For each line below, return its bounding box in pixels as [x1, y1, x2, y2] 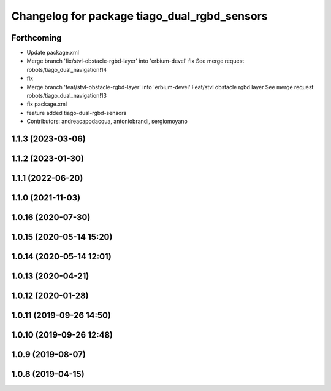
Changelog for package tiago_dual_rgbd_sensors [11, 9, 268, 23]
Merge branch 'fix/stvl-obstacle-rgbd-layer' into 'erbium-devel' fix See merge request [26, 57, 245, 65]
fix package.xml [26, 100, 67, 108]
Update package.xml [26, 49, 80, 57]
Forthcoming [11, 33, 62, 43]
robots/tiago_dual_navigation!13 [26, 92, 107, 100]
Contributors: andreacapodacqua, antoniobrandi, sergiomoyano [26, 117, 188, 125]
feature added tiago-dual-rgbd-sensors [26, 109, 127, 116]
